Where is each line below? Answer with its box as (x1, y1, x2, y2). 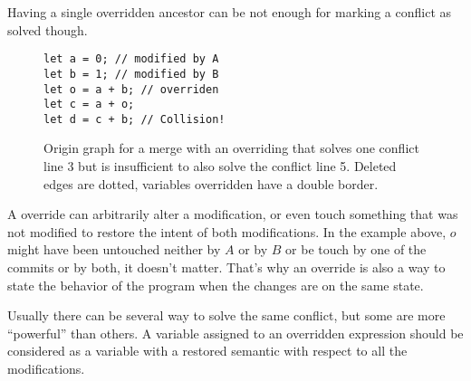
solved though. (7, 20, 88, 39)
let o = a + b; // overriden (43, 82, 219, 96)
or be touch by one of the (285, 240, 427, 259)
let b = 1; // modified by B (43, 67, 219, 81)
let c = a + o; (43, 98, 135, 111)
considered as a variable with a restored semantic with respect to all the (7, 341, 408, 360)
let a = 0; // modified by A (43, 52, 219, 66)
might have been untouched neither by (7, 240, 221, 259)
